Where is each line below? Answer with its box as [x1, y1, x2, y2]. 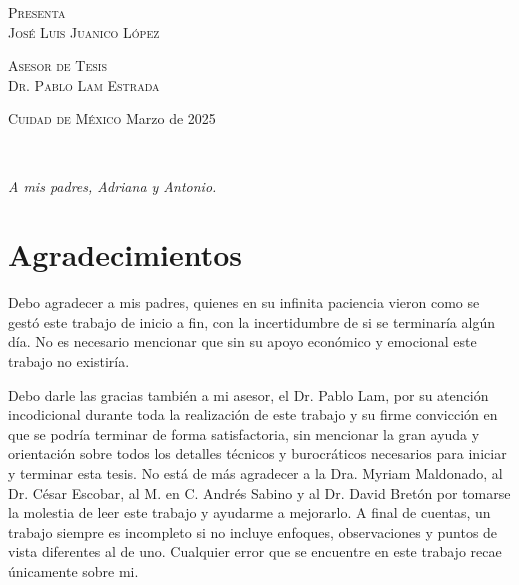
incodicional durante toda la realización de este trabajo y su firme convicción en [8, 404, 498, 425]
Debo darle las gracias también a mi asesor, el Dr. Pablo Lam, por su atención [8, 384, 489, 405]
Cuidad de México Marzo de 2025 [8, 108, 216, 129]
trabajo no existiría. [8, 351, 130, 372]
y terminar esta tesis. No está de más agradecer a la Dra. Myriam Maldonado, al [8, 463, 503, 484]
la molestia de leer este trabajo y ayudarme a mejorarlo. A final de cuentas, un [8, 502, 491, 523]
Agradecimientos [8, 234, 243, 275]
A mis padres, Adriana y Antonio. [8, 175, 217, 196]
